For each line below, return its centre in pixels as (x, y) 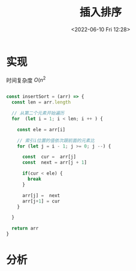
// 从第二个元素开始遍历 (38, 113)
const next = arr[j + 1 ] (54, 163)
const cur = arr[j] (49, 157)
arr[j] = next (41, 195)
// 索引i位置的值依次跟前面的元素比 (56, 140)
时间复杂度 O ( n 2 (26, 79)
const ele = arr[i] (41, 129)
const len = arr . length (41, 102)
